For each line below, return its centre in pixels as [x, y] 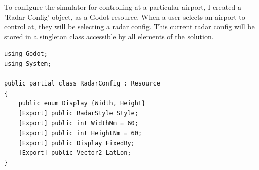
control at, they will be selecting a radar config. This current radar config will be [129, 27]
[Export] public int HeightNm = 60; [80, 133]
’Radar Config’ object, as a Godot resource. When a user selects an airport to [125, 16]
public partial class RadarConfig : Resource [82, 84]
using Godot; [26, 54]
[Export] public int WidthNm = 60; [78, 123]
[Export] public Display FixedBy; [77, 143]
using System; [28, 63]
